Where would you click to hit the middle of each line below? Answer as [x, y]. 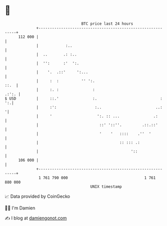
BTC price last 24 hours [107, 24]
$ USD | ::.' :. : [84, 98]
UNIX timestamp [106, 186]
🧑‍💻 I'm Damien [20, 208]
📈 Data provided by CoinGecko [37, 196]
